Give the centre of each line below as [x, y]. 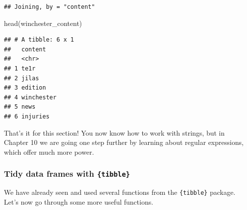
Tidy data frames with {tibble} [67, 174]
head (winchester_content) [43, 23]
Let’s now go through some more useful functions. [79, 201]
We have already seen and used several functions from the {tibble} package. [120, 192]
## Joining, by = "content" [50, 7]
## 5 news [20, 107]
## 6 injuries [27, 116]
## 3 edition [25, 88]
